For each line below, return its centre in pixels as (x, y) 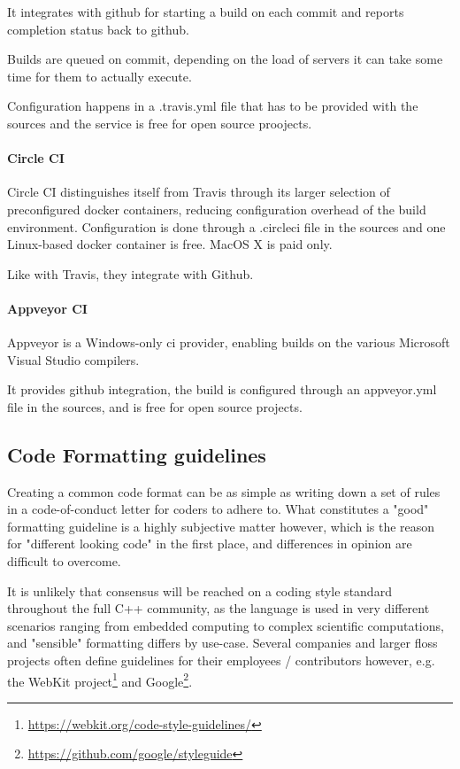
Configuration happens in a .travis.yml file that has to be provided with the (213, 106)
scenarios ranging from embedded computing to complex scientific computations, (226, 625)
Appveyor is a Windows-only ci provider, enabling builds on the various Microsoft (229, 342)
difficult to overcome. (64, 561)
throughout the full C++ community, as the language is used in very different (218, 608)
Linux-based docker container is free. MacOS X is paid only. (170, 244)
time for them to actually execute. (100, 76)
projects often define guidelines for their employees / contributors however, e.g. (221, 660)
